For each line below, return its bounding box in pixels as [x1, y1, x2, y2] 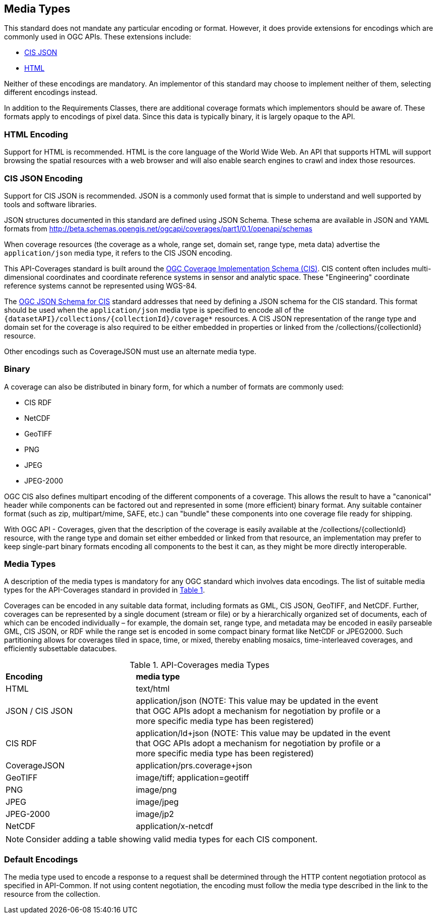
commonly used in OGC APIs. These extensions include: [4, 32, 191, 41]
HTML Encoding [4, 129, 68, 139]
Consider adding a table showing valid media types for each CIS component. [26, 834, 318, 845]
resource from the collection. [4, 890, 101, 899]
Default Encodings [4, 854, 78, 864]
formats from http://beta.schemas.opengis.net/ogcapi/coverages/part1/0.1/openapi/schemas [4, 224, 313, 233]
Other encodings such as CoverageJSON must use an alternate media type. [4, 347, 257, 356]
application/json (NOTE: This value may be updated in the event [135, 696, 378, 706]
